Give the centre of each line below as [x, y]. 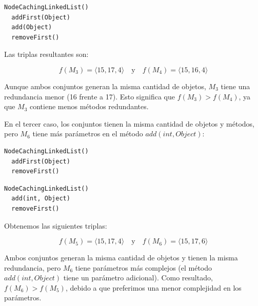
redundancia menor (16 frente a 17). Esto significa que [90, 96]
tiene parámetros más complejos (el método [144, 267]
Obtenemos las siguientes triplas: [56, 225]
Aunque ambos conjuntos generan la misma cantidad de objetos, [105, 86]
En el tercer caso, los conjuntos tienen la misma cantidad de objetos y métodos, [129, 123]
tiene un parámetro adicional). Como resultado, [138, 278]
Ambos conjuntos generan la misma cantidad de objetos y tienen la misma [121, 258]
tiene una [235, 86]
